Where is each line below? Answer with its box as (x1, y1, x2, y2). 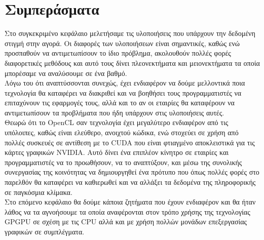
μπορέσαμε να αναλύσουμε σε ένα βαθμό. (5, 67, 127, 78)
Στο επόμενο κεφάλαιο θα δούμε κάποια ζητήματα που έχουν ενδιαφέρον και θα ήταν (5, 196, 256, 207)
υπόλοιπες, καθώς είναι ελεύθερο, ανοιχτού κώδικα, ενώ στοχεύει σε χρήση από (5, 127, 239, 138)
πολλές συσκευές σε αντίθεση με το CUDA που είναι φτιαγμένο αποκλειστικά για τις (5, 137, 255, 147)
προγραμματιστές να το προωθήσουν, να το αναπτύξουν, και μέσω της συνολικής (5, 156, 242, 167)
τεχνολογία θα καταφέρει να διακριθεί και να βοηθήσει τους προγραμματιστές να (5, 87, 242, 98)
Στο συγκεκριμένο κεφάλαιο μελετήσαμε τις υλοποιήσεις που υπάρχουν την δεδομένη (5, 28, 255, 38)
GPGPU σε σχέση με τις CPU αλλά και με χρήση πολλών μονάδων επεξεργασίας (5, 216, 247, 227)
